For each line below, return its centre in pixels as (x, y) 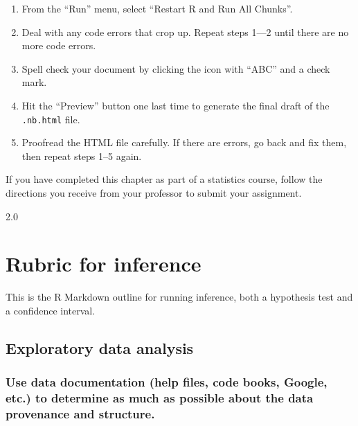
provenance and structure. (80, 414)
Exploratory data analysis (100, 347)
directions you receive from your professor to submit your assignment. (154, 193)
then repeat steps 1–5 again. (82, 156)
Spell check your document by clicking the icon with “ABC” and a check (176, 68)
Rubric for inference (104, 264)
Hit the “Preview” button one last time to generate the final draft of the (176, 105)
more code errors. (59, 45)
